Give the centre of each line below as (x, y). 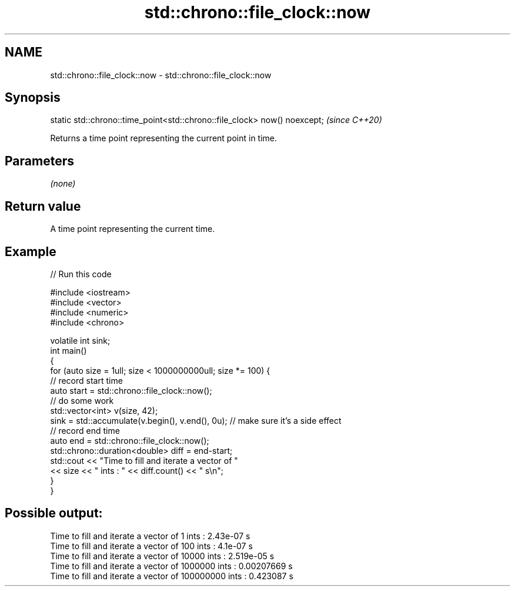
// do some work (82, 400)
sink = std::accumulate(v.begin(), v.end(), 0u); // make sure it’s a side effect (196, 420)
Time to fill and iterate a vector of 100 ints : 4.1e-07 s (151, 546)
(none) (63, 184)
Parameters (39, 161)
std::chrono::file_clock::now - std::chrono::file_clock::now (161, 75)
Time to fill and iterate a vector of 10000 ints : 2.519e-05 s (162, 556)
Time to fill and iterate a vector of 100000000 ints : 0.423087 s (172, 576)
